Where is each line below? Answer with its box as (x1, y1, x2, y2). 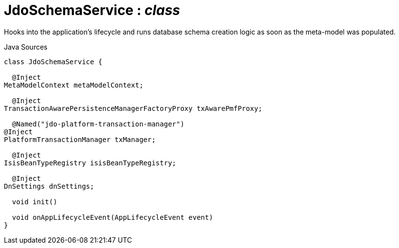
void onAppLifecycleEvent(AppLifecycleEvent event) (12, 213, 213, 221)
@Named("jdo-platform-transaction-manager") (12, 120, 184, 128)
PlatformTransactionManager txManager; (4, 135, 156, 143)
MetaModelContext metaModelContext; (4, 81, 144, 89)
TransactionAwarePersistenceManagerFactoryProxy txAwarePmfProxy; (4, 104, 263, 112)
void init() (12, 197, 57, 206)
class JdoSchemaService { (4, 57, 103, 66)
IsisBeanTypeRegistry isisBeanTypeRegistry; (4, 159, 177, 167)
